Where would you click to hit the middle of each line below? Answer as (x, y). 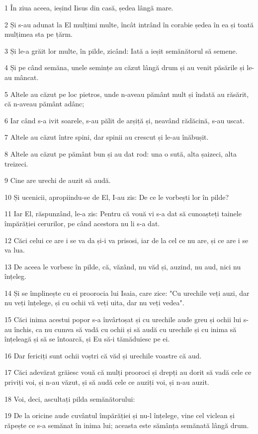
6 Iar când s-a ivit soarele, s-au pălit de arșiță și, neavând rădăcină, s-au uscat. (125, 120)
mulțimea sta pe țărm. (39, 34)
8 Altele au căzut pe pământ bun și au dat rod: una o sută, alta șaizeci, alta (121, 153)
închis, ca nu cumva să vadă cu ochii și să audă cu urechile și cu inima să (125, 329)
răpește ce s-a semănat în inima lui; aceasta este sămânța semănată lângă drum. (127, 425)
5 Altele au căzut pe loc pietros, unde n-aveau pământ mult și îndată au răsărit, (127, 94)
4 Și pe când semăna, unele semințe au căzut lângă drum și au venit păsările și (125, 67)
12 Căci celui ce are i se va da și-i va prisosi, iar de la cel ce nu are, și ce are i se (127, 240)
